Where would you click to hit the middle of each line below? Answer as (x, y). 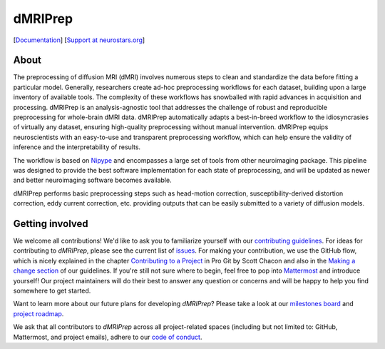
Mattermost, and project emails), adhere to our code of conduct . (108, 337)
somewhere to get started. (52, 290)
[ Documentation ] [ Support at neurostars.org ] (79, 40)
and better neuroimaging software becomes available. (92, 180)
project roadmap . (38, 313)
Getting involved (51, 224)
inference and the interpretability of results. (77, 147)
